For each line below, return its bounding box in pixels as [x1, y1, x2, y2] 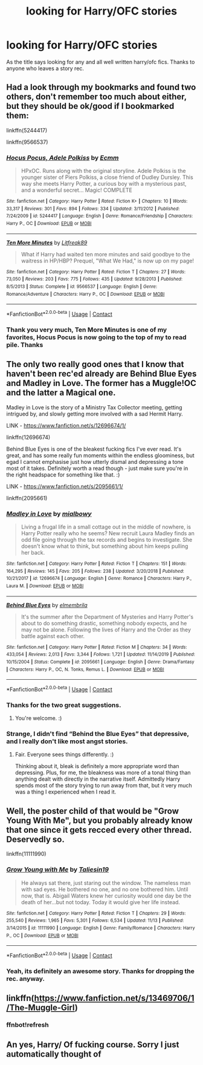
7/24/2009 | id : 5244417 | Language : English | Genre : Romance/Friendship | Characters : [6, 213, 193, 219]
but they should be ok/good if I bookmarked [6, 101, 175, 111]
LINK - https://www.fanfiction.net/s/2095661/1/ [6, 483, 123, 490]
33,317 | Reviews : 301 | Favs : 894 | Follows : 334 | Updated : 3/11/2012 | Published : [6, 206, 180, 212]
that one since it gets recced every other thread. [6, 824, 192, 835]
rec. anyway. [6, 974, 45, 983]
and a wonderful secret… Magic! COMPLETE [21, 186, 133, 194]
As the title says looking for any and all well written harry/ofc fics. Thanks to [6, 58, 195, 65]
